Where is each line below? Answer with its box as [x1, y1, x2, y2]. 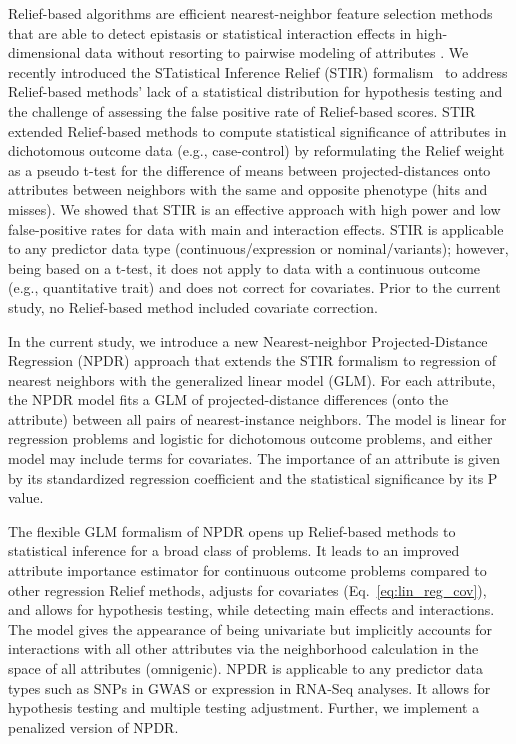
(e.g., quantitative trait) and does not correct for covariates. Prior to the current [8, 277, 501, 298]
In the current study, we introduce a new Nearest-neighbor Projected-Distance [8, 330, 488, 351]
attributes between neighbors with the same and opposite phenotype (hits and [8, 179, 488, 200]
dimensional [8, 42, 81, 63]
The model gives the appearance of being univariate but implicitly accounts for [8, 618, 493, 639]
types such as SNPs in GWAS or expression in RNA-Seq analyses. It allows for [8, 677, 491, 698]
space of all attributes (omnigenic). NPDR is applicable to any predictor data [8, 658, 484, 678]
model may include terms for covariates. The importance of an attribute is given [8, 448, 500, 469]
